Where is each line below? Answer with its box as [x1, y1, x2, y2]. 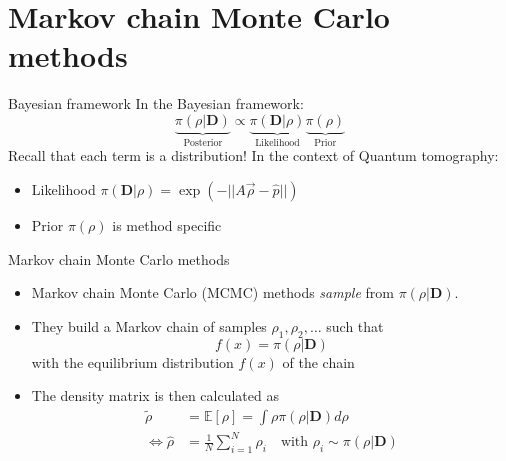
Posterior [183, 137, 223, 148]
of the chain [282, 351, 355, 372]
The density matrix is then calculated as [31, 385, 279, 406]
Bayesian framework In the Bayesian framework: [8, 93, 304, 114]
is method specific [112, 214, 222, 235]
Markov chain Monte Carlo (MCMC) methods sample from [31, 282, 394, 303]
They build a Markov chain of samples [31, 315, 267, 336]
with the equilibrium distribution [31, 351, 234, 372]
